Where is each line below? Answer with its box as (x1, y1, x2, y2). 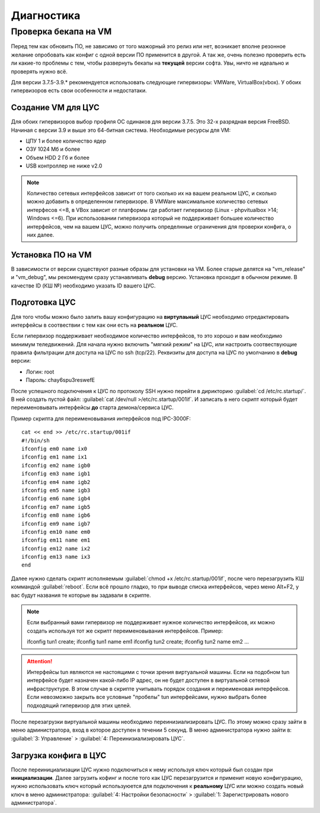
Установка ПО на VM (11, 249, 92, 260)
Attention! (27, 657, 53, 665)
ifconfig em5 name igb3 (21, 487, 91, 494)
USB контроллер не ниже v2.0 (25, 162, 103, 169)
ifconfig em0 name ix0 (21, 445, 88, 452)
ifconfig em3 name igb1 (21, 470, 91, 477)
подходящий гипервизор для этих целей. (27, 701, 132, 709)
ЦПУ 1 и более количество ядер (25, 137, 107, 145)
